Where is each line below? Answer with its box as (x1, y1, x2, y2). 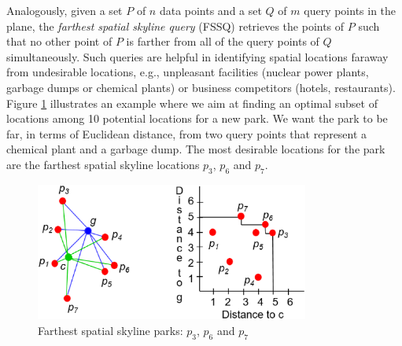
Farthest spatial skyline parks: (38, 322, 183, 339)
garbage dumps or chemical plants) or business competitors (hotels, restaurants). (6, 79, 396, 95)
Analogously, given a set (6, 2, 123, 18)
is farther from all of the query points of (126, 33, 319, 50)
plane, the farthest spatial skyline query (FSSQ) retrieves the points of (6, 17, 345, 34)
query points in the (304, 2, 396, 18)
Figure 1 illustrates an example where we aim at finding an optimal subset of (6, 94, 378, 111)
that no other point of (6, 33, 112, 50)
